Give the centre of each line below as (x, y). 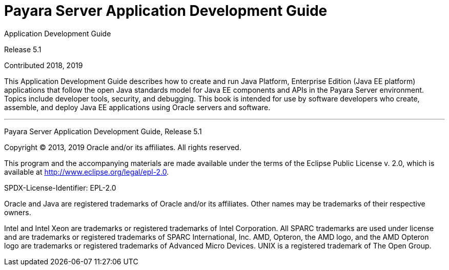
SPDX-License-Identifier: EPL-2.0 (60, 188)
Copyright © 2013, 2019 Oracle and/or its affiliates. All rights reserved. (123, 147)
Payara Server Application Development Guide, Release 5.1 (103, 131)
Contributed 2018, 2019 (44, 65)
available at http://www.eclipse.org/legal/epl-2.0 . (87, 172)
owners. (18, 212)
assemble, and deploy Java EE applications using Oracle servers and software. (137, 107)
